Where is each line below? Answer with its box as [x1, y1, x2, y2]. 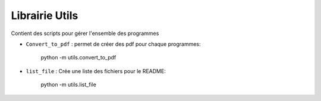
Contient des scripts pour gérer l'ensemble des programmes [11, 30, 159, 37]
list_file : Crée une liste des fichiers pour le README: [26, 67, 166, 74]
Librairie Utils [11, 9, 78, 22]
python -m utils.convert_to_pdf [40, 54, 117, 61]
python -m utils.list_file [40, 81, 96, 89]
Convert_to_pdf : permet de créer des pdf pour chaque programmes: [26, 40, 202, 48]
